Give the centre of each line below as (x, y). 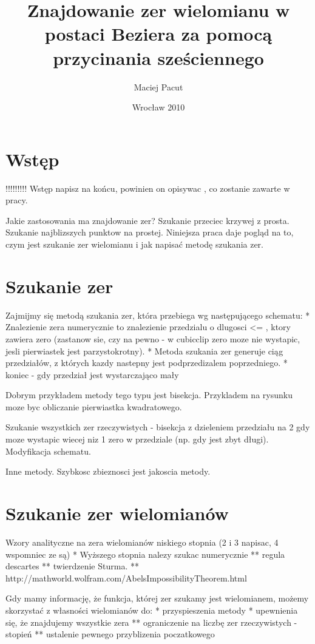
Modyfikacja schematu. (48, 451)
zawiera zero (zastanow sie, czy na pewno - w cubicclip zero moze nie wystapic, (153, 338)
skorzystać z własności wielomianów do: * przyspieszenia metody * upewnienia (152, 610)
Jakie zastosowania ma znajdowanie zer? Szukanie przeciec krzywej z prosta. (147, 220)
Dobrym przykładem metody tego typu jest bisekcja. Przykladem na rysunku (149, 395)
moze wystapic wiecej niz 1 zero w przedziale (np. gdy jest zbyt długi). (137, 439)
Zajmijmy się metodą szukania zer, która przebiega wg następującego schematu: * (158, 315)
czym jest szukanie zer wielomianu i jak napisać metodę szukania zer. (134, 244)
